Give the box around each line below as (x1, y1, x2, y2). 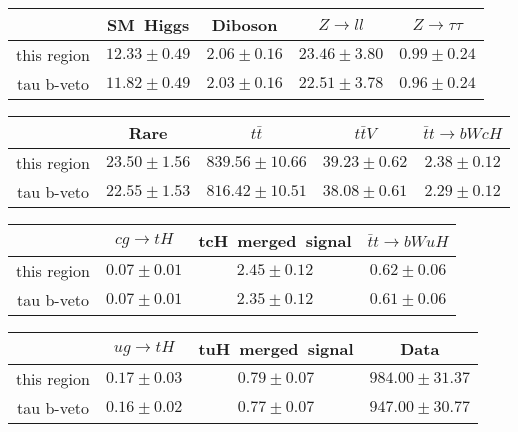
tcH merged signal (198, 229, 352, 252)
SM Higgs (107, 13, 190, 36)
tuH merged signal (198, 337, 354, 360)
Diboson (211, 13, 278, 36)
